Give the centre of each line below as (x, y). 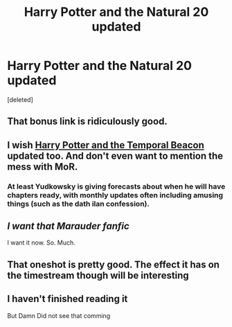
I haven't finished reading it (68, 299)
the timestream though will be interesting (98, 275)
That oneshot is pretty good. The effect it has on (114, 264)
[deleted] (20, 99)
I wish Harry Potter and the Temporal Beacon (106, 145)
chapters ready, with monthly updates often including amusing (115, 195)
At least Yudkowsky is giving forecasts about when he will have (116, 186)
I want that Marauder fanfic (68, 226)
